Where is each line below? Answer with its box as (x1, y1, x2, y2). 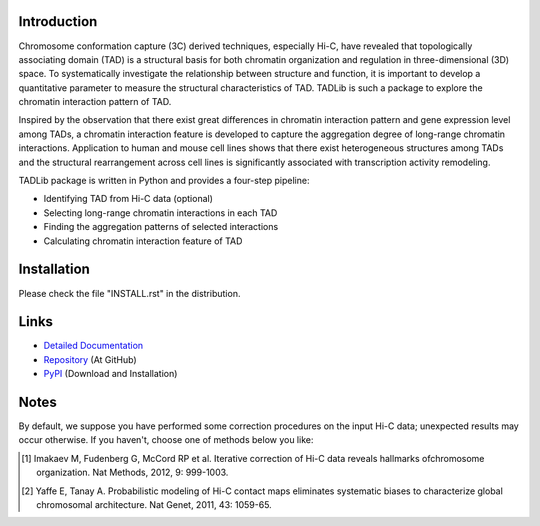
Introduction (18, 13, 98, 30)
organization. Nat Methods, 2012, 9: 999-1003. (36, 466, 229, 479)
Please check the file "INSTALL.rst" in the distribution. (18, 287, 241, 299)
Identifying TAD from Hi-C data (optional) (43, 193, 214, 205)
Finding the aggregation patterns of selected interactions (43, 221, 279, 233)
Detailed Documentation (43, 340, 144, 352)
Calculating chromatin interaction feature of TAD (43, 235, 243, 247)
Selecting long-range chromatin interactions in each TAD (43, 206, 278, 219)
